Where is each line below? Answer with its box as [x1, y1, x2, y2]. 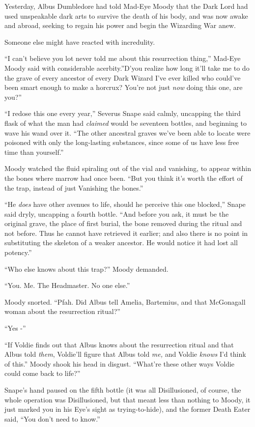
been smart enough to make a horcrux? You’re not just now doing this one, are [4, 82, 243, 92]
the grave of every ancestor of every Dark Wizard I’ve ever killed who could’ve [4, 72, 241, 83]
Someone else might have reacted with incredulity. [4, 36, 155, 47]
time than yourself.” [4, 146, 64, 157]
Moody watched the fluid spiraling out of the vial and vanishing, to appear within [4, 163, 251, 173]
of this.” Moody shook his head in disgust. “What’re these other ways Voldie [4, 358, 235, 369]
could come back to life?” [4, 368, 81, 378]
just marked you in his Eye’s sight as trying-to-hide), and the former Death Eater [4, 404, 251, 414]
